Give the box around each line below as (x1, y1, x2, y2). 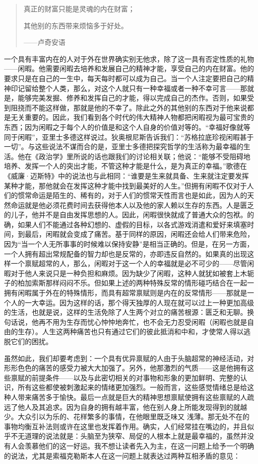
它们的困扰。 (10, 336, 53, 346)
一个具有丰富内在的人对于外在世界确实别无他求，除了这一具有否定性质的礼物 (4, 53, 254, 64)
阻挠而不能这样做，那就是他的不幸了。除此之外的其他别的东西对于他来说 (10, 102, 247, 112)
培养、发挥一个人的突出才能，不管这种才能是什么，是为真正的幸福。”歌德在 (4, 161, 247, 171)
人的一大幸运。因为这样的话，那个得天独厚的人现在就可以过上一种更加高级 (10, 297, 254, 307)
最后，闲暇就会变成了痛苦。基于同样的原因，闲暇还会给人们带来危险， (24, 229, 254, 239)
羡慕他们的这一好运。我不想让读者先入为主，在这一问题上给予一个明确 (24, 440, 254, 451)
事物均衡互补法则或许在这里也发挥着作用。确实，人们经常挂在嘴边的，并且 (4, 421, 247, 431)
